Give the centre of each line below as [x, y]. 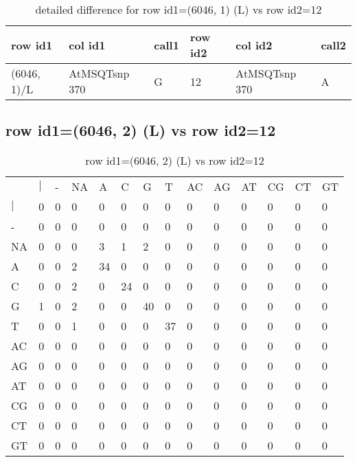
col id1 [87, 45]
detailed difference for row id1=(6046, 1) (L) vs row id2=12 [178, 9]
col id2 [254, 45]
